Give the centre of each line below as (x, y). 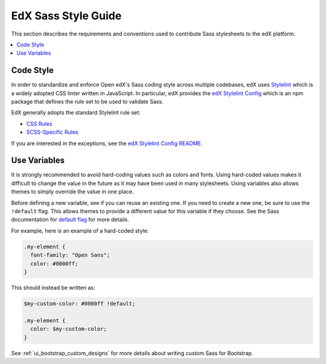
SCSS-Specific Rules (52, 132)
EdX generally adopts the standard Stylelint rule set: (76, 113)
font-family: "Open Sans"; (70, 255)
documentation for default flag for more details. (70, 219)
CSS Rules (39, 124)
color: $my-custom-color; (69, 329)
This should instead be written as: (53, 287)
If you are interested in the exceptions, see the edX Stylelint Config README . (107, 143)
